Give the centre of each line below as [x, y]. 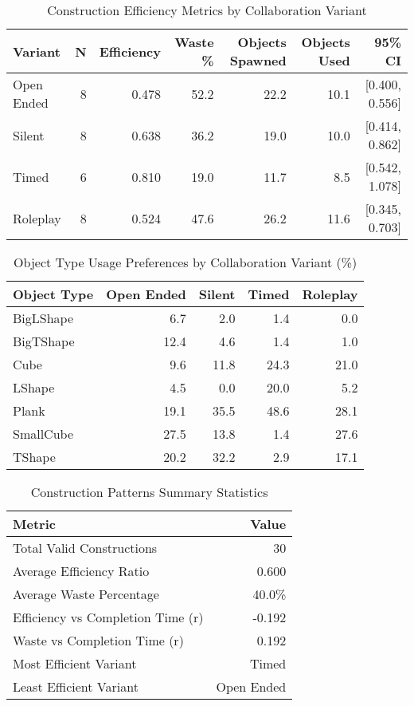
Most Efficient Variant [75, 663]
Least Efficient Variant [76, 686]
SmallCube [43, 434]
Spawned [258, 60]
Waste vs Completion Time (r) [98, 640]
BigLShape [43, 318]
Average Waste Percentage [86, 594]
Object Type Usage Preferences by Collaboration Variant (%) [186, 262]
